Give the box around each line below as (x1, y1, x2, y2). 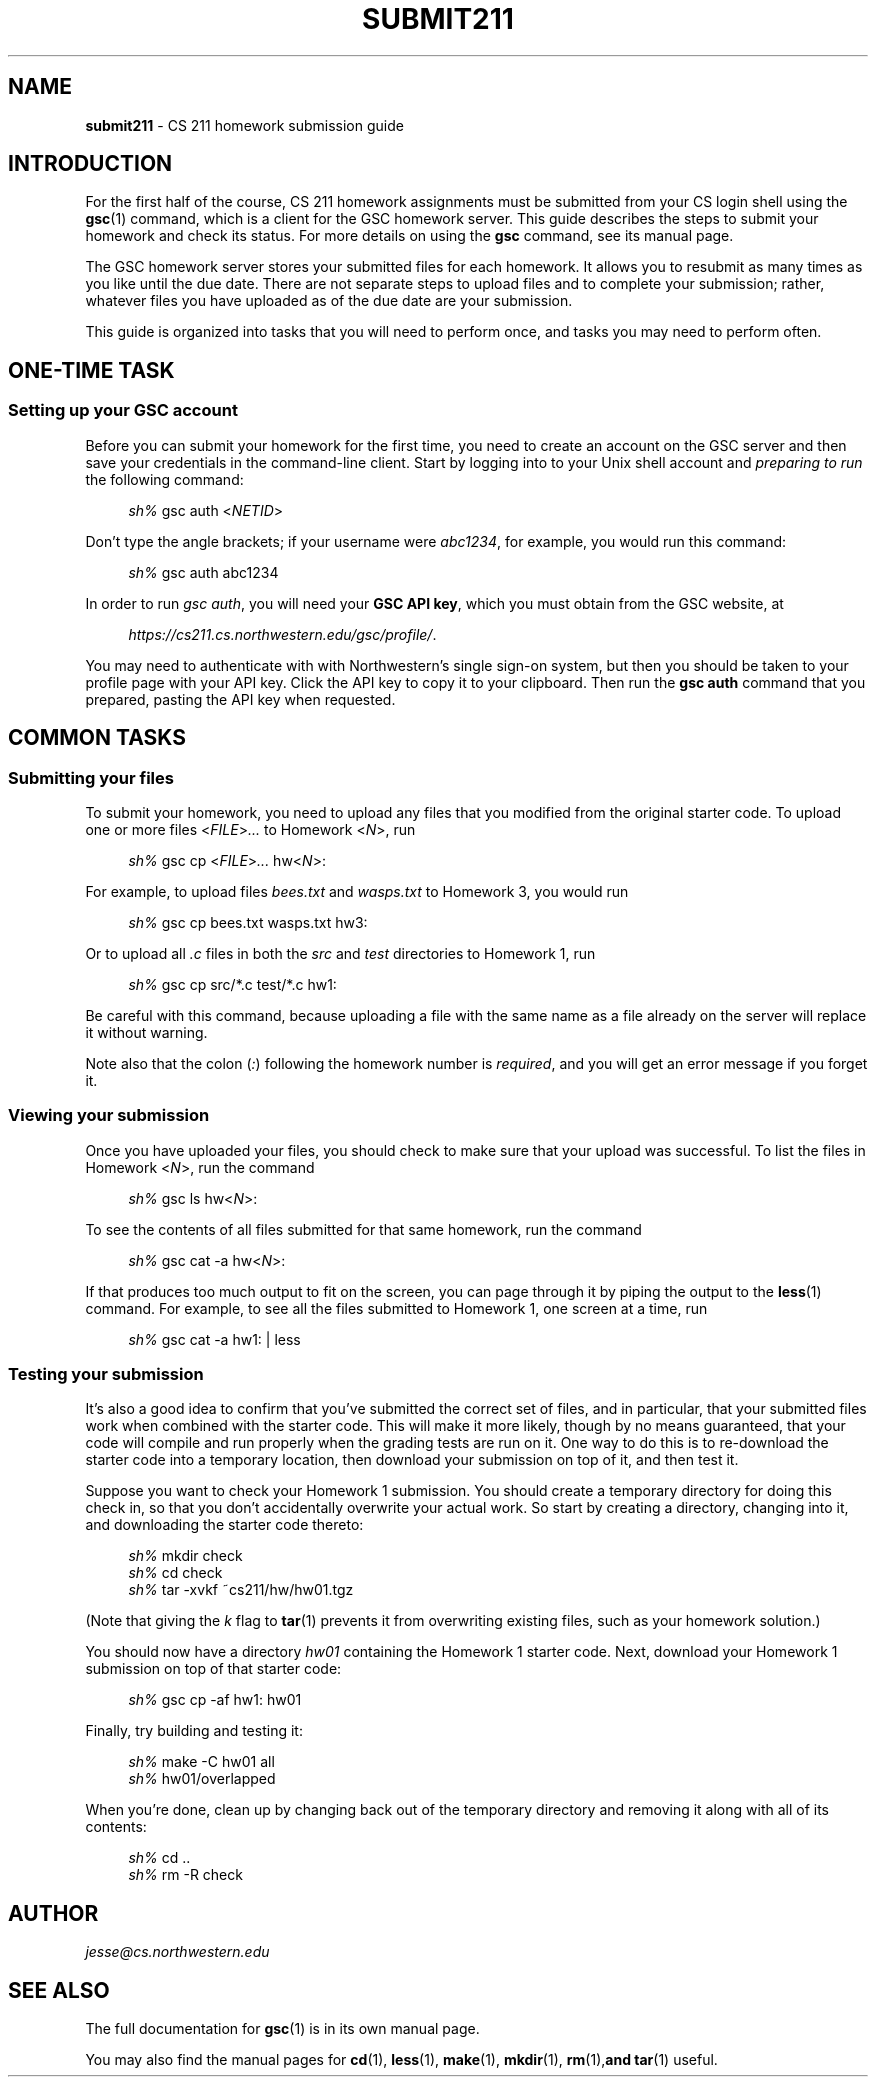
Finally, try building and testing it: (85, 1722, 303, 1740)
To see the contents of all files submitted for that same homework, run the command (85, 1220, 642, 1238)
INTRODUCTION (8, 151, 173, 177)
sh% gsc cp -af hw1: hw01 (128, 1691, 302, 1709)
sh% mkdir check (128, 1547, 243, 1565)
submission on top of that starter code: (85, 1660, 342, 1678)
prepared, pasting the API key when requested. (85, 690, 396, 708)
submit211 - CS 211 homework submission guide (85, 116, 404, 134)
